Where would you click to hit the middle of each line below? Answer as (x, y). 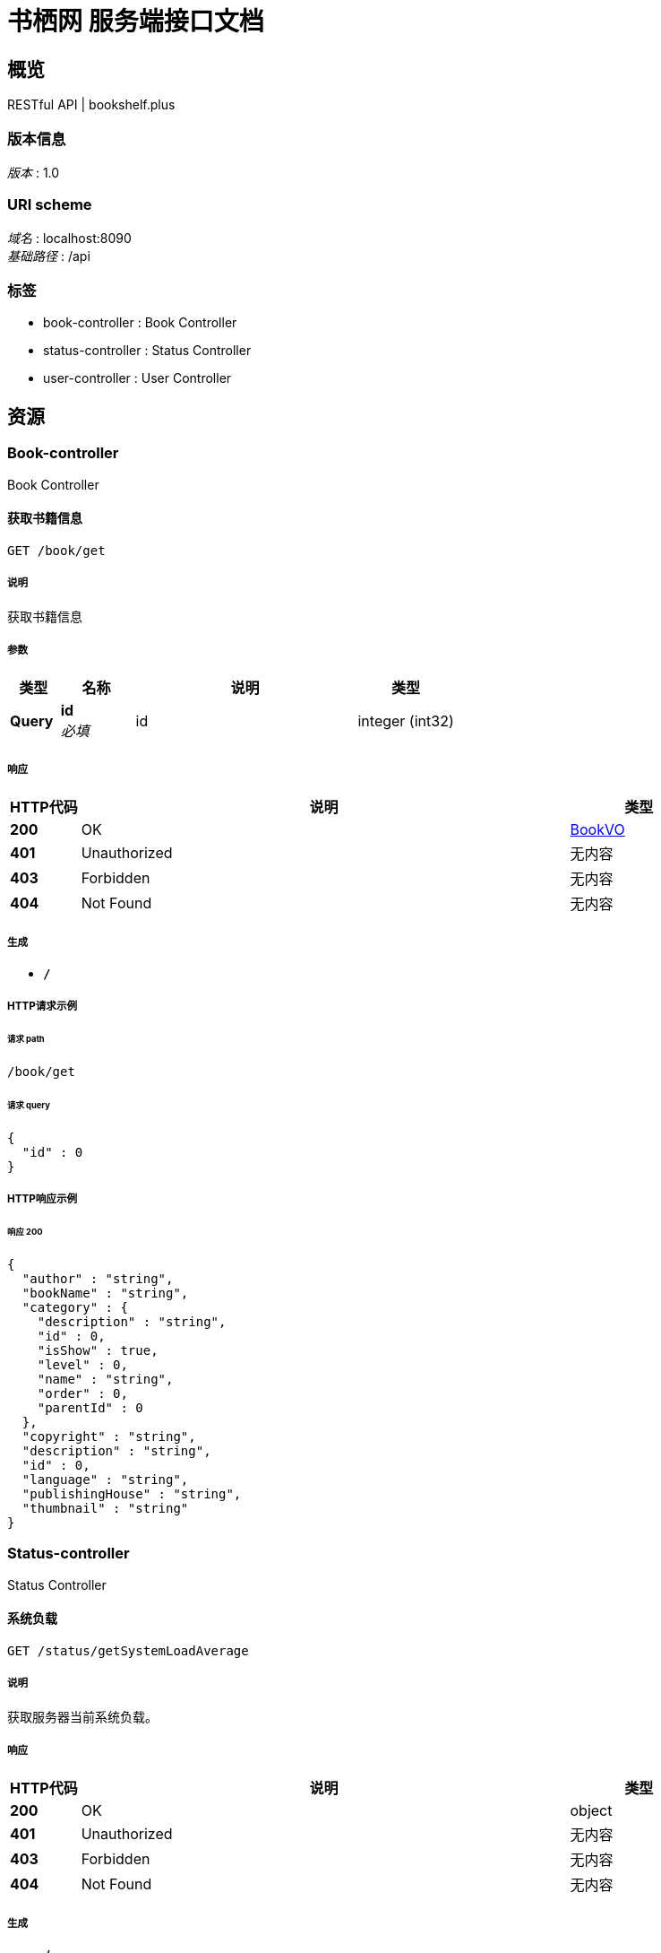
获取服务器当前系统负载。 (82, 1716)
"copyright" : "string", (109, 1436)
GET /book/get (56, 550)
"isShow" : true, (98, 1350)
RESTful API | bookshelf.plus (91, 105)
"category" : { (75, 1307)
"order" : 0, (82, 1393)
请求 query (29, 1105)
